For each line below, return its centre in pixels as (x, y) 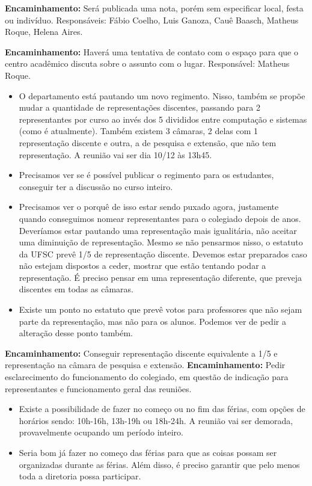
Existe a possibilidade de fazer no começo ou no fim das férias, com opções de (162, 409)
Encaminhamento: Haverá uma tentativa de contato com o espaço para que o (151, 51)
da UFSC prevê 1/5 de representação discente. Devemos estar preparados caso (163, 254)
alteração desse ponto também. (76, 333)
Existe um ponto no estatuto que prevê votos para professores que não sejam (161, 309)
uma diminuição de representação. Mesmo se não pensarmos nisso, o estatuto (161, 242)
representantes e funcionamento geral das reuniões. (98, 388)
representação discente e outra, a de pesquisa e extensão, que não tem (148, 142)
